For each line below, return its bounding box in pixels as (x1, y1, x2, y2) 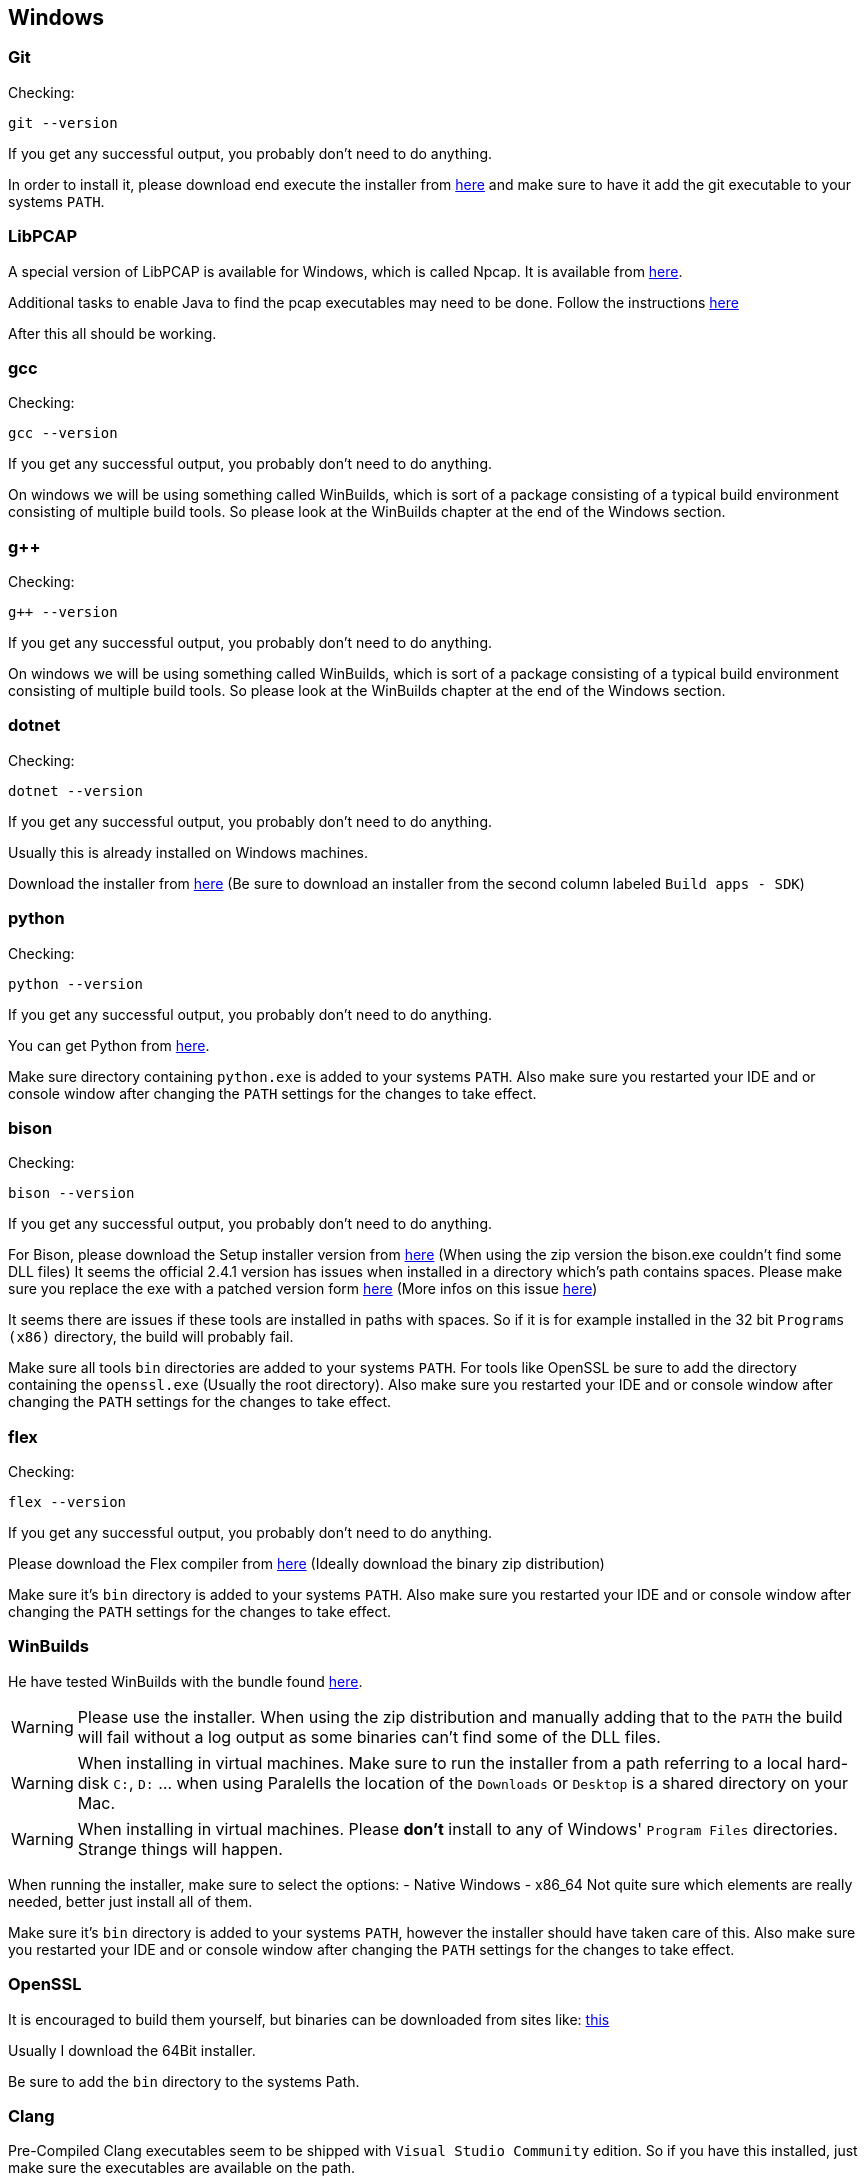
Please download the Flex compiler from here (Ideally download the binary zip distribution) (8, 1555, 605, 1573)
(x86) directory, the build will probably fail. (8, 1328, 294, 1346)
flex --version (8, 1494, 127, 1511)
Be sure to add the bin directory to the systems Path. (8, 2072, 360, 2090)
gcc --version (8, 425, 118, 442)
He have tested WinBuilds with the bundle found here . (8, 1672, 363, 1690)
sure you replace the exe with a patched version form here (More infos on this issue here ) (8, 1280, 598, 1298)
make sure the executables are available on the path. (8, 2159, 355, 2177)
